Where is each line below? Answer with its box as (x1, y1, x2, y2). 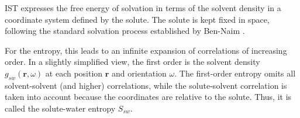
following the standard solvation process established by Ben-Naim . (5, 25, 245, 37)
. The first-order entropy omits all (174, 67, 296, 79)
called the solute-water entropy (5, 102, 116, 114)
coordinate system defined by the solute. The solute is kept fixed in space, (5, 13, 270, 25)
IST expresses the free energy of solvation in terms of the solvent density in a (5, 2, 281, 13)
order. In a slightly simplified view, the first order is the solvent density (5, 55, 260, 68)
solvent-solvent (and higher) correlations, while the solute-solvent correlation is (5, 79, 287, 91)
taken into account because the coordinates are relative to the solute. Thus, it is (5, 91, 292, 103)
